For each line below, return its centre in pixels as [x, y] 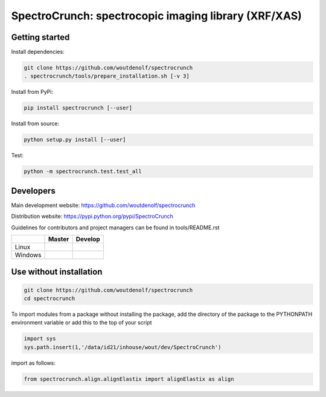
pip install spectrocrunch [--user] [78, 108]
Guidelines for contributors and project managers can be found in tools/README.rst [115, 228]
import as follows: [33, 363]
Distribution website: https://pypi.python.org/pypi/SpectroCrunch [92, 216]
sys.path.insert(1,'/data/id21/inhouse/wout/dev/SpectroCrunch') [123, 347]
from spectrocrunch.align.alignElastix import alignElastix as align [129, 379]
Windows [28, 255]
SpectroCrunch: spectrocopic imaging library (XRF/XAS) [156, 16]
